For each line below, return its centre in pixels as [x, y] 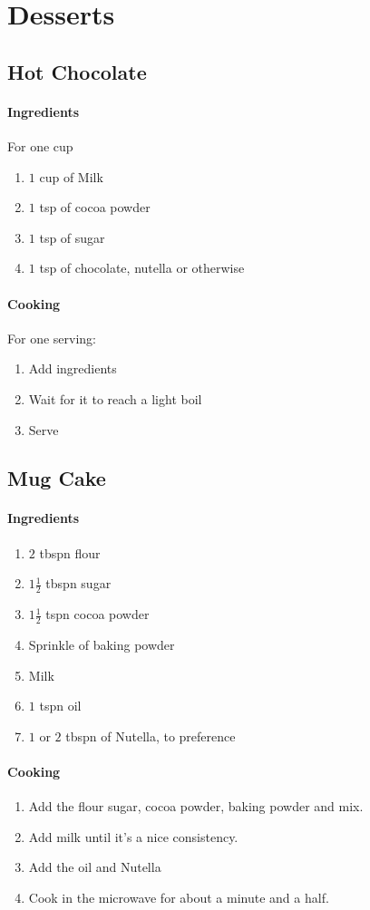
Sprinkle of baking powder [102, 644]
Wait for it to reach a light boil [115, 398]
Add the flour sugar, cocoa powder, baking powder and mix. [196, 806]
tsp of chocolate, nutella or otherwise [142, 268]
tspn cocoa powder [97, 614]
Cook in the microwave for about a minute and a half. [179, 897]
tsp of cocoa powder [95, 207]
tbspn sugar [78, 583]
